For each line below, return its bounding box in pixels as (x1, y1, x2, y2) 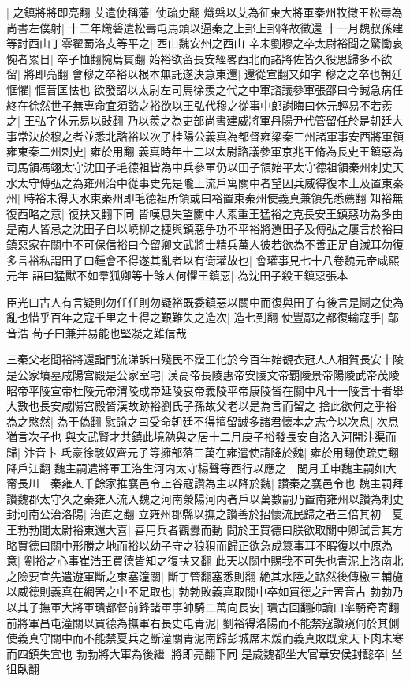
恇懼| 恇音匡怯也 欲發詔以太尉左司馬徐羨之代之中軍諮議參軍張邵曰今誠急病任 (6, 81, 404, 97)
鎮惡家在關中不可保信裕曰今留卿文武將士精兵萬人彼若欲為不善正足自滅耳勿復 (6, 235, 404, 252)
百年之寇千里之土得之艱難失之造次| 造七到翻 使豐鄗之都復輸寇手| (50, 309, 385, 325)
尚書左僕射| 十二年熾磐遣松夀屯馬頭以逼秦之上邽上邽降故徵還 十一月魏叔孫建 (6, 19, 404, 36)
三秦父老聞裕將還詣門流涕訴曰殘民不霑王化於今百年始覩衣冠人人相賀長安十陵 (6, 351, 404, 367)
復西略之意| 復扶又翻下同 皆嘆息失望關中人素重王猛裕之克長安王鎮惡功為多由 (6, 205, 404, 221)
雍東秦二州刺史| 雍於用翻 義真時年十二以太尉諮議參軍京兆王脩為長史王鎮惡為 (6, 143, 404, 160)
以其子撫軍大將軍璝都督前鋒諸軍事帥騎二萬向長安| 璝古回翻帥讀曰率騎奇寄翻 (6, 598, 400, 615)
